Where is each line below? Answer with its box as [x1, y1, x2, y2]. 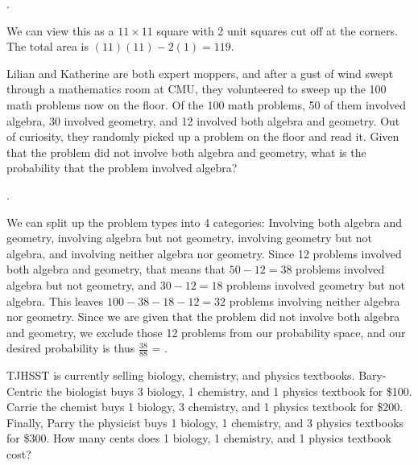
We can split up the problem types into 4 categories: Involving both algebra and [6, 213, 403, 230]
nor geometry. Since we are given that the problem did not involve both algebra [6, 308, 400, 325]
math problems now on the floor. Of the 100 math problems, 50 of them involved [6, 96, 407, 113]
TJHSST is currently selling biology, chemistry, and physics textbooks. [6, 367, 355, 384]
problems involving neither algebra [229, 292, 400, 309]
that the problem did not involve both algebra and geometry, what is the [6, 143, 366, 160]
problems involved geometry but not [226, 276, 405, 293]
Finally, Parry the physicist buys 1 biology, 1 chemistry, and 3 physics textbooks [6, 414, 404, 430]
